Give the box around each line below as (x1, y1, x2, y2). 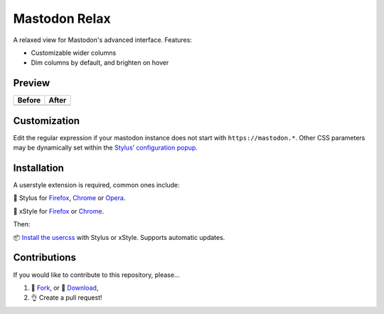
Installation (13, 162, 64, 174)
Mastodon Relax (13, 11, 111, 26)
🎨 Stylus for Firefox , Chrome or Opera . (13, 194, 126, 202)
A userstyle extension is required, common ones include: (13, 181, 181, 189)
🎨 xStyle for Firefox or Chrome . (13, 206, 105, 215)
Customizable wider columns (31, 48, 117, 57)
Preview (13, 77, 50, 89)
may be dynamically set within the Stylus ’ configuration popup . (13, 143, 198, 152)
